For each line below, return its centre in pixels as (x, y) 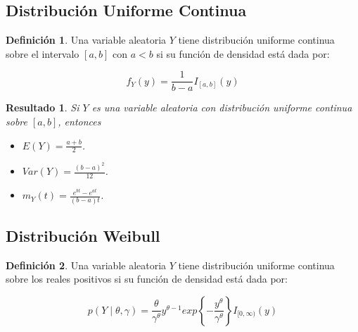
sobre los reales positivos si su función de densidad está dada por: (147, 279)
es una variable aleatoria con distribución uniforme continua (222, 107)
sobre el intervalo (43, 53)
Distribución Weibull (83, 235)
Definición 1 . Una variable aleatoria (86, 40)
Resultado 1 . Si (43, 107)
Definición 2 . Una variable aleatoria (86, 265)
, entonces (79, 122)
